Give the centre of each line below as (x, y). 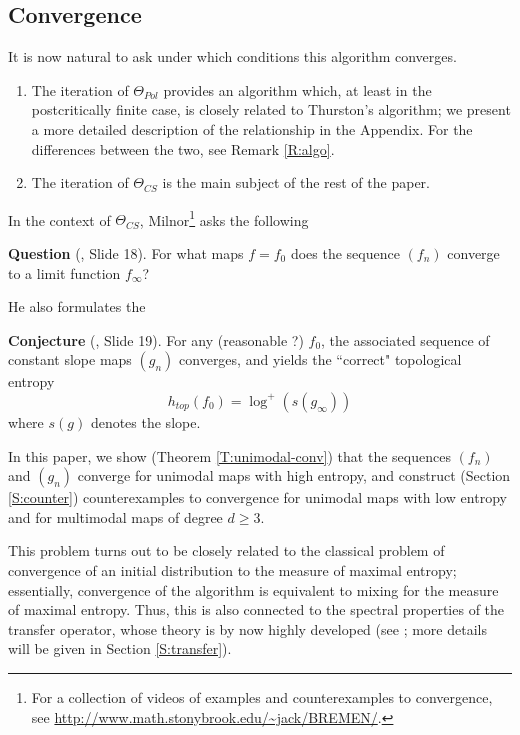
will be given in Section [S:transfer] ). (120, 648)
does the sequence (345, 253)
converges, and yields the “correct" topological (320, 359)
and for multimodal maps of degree (115, 516)
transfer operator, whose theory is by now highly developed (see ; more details (247, 628)
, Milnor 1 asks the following (224, 218)
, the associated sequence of (405, 339)
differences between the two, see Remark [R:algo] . (183, 148)
